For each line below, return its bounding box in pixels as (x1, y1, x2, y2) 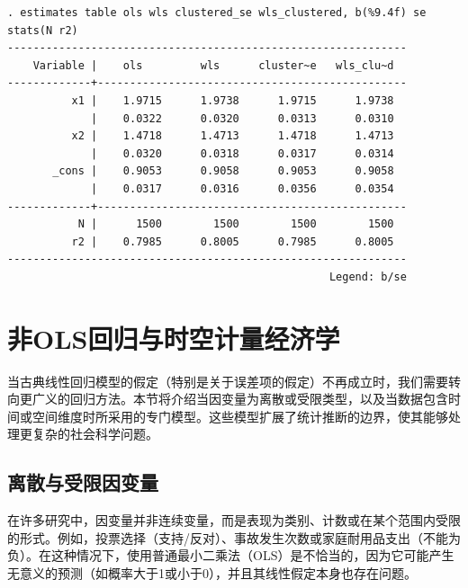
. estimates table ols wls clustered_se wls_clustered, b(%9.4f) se (7, 6, 427, 19)
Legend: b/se (328, 270, 407, 283)
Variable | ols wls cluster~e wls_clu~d (32, 58, 394, 72)
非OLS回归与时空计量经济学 (7, 319, 340, 356)
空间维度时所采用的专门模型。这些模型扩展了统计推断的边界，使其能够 (31, 406, 448, 425)
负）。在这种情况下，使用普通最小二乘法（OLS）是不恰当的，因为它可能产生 (7, 546, 454, 565)
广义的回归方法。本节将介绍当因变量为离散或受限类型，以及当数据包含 (31, 389, 448, 408)
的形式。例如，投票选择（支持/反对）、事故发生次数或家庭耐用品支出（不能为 (7, 528, 461, 547)
